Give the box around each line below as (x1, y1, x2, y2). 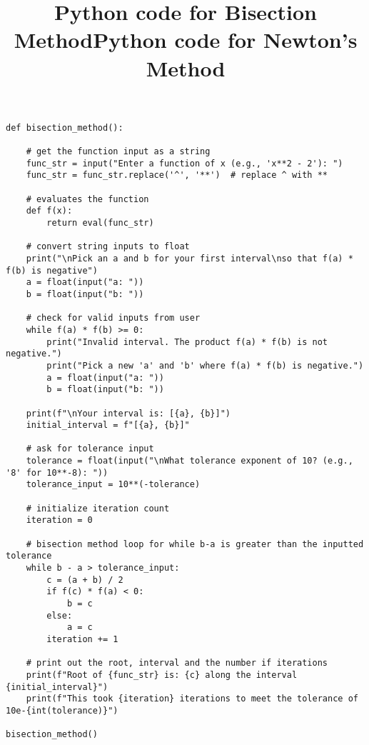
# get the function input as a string (26, 146, 211, 157)
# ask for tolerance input (26, 444, 154, 454)
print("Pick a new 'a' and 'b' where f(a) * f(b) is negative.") (46, 360, 364, 371)
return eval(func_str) (46, 218, 154, 228)
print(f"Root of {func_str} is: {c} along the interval (26, 669, 298, 680)
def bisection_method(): (6, 122, 123, 133)
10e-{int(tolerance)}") (6, 705, 118, 716)
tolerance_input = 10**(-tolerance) (26, 479, 201, 490)
